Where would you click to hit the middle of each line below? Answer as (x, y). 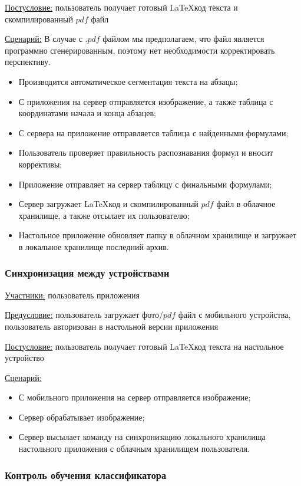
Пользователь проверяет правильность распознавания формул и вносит (146, 152)
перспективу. (28, 62)
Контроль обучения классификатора (86, 474)
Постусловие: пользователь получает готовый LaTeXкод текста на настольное (144, 346)
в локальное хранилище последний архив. (94, 246)
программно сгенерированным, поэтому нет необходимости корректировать (140, 50)
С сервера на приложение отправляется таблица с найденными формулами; (153, 132)
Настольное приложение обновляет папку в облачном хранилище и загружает (158, 235)
